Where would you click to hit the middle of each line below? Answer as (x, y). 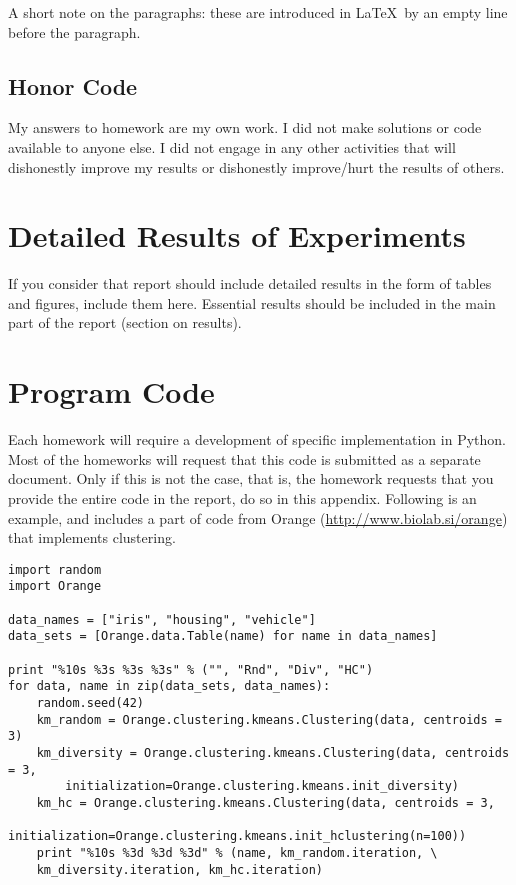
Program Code (111, 391)
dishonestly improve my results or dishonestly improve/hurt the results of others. (256, 166)
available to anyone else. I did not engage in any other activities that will (232, 146)
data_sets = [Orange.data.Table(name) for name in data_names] (223, 636)
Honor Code (73, 85)
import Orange (55, 586)
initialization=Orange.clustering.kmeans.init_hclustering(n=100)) (237, 836)
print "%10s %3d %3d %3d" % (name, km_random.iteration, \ (237, 852)
